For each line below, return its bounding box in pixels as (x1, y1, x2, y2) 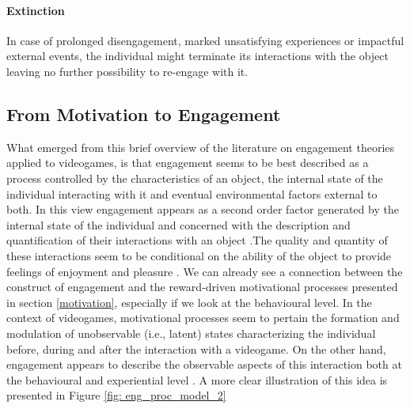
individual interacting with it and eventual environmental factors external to (6, 185, 378, 202)
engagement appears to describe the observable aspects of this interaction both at (6, 356, 402, 373)
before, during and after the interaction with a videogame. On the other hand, (6, 340, 386, 357)
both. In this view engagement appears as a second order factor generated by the (6, 201, 399, 218)
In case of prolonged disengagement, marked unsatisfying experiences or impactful (6, 32, 404, 48)
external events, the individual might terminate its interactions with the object (6, 47, 389, 64)
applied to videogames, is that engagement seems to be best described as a (6, 154, 369, 171)
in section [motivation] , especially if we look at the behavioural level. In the (6, 293, 372, 310)
